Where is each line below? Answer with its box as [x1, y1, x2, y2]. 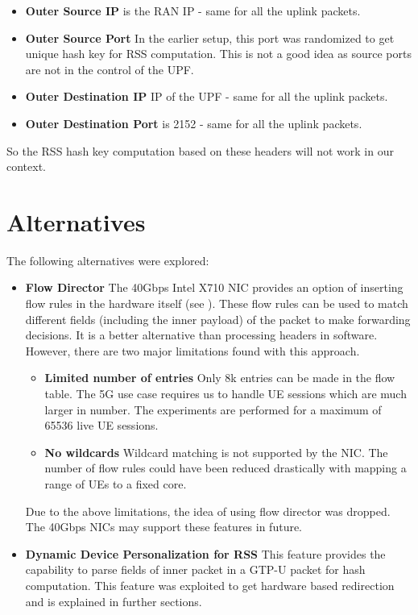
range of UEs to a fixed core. [44, 476, 187, 492]
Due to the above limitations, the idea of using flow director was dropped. [25, 502, 391, 519]
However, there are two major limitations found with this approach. [25, 342, 360, 359]
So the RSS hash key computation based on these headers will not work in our [6, 142, 394, 159]
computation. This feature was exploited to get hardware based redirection [25, 576, 395, 593]
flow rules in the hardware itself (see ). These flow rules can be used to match [25, 295, 408, 312]
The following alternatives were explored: [6, 251, 209, 268]
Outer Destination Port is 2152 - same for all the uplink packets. [25, 114, 362, 131]
